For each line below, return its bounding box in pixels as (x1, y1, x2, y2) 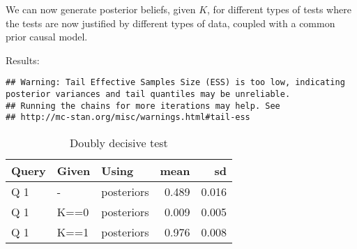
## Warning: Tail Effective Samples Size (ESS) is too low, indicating (6, 77, 345, 88)
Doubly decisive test (70, 135, 168, 151)
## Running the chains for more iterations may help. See (6, 100, 280, 111)
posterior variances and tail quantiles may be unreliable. (6, 89, 291, 100)
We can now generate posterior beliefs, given (6, 2, 196, 16)
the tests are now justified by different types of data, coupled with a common (6, 15, 335, 30)
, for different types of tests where (207, 2, 351, 16)
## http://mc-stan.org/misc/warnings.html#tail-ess (6, 112, 250, 123)
